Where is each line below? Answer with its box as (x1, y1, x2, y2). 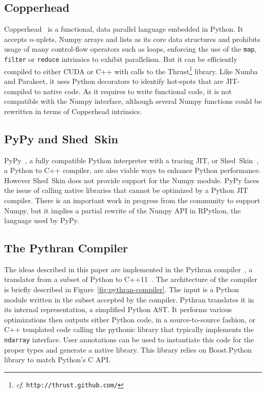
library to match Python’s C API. (4, 354, 110, 365)
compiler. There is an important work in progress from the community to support (4, 194, 260, 205)
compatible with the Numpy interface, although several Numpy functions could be (4, 96, 262, 106)
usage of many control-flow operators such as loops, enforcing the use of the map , (4, 43, 257, 54)
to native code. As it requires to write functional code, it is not (34, 85, 232, 96)
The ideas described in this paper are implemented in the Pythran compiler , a (4, 264, 253, 274)
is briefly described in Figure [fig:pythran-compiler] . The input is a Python (4, 284, 239, 295)
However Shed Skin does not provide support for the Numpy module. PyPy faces (4, 174, 259, 185)
